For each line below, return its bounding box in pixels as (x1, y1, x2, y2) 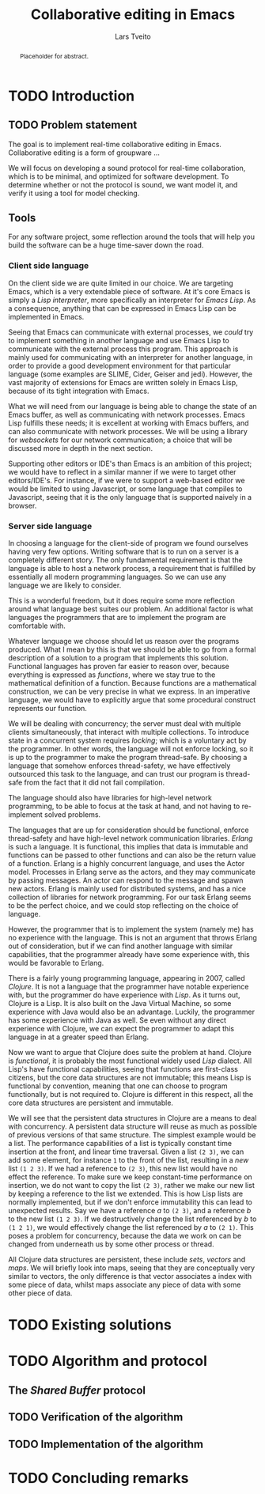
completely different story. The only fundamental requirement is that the (8, 555, 243, 565)
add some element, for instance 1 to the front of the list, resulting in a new (8, 1155, 249, 1164)
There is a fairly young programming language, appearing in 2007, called (8, 973, 245, 982)
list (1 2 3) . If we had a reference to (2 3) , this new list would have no (8, 1163, 238, 1173)
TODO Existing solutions (8, 1316, 172, 1334)
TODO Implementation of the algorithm (8, 1437, 204, 1451)
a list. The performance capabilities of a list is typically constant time (8, 1138, 232, 1148)
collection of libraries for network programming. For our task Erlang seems (8, 892, 252, 902)
